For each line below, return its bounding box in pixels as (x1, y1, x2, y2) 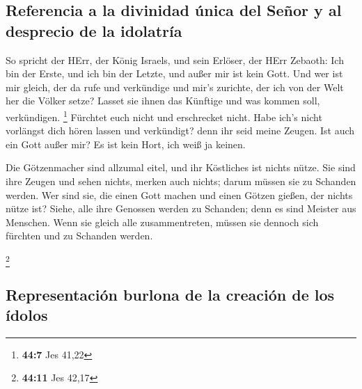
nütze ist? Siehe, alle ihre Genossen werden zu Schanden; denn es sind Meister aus (6, 201, 356, 216)
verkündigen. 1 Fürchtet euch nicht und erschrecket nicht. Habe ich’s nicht (6, 107, 322, 124)
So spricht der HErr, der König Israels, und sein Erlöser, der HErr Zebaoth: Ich (6, 52, 344, 67)
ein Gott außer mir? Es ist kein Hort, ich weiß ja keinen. (6, 136, 246, 151)
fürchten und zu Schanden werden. (6, 228, 153, 243)
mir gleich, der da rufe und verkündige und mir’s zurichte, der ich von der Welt (6, 79, 344, 94)
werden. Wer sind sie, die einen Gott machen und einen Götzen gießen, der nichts (6, 187, 353, 202)
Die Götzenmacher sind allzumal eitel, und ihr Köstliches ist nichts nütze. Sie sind (6, 160, 356, 175)
